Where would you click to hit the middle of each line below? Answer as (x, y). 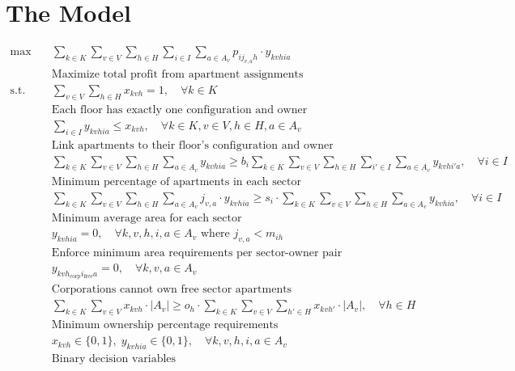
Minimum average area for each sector (147, 219)
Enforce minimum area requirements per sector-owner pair (197, 253)
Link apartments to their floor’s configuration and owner (192, 145)
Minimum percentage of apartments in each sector (177, 181)
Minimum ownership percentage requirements (165, 325)
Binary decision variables (114, 359)
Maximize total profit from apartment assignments (177, 74)
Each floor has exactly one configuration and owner (179, 110)
